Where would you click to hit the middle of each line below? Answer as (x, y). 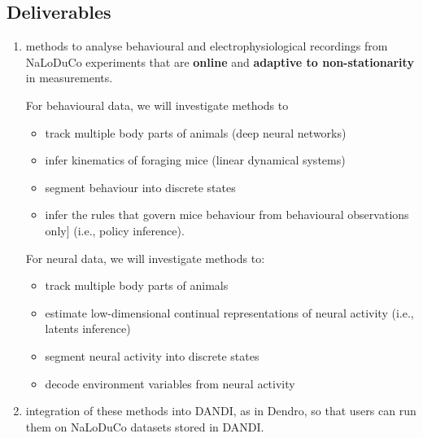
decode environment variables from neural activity (170, 383)
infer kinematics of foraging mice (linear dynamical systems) (195, 160)
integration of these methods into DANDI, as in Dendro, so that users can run (221, 411)
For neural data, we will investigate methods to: (145, 258)
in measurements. (69, 78)
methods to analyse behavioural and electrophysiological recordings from (207, 46)
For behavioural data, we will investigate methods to (157, 105)
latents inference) (88, 328)
